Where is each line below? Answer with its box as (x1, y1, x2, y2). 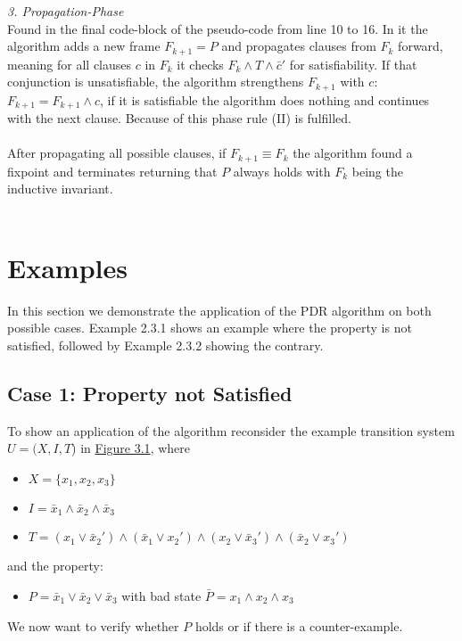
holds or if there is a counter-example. (194, 616, 403, 635)
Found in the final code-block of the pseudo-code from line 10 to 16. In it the (7, 19, 428, 37)
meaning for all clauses (7, 54, 132, 73)
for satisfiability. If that (289, 54, 417, 73)
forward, (398, 37, 443, 55)
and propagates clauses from (221, 37, 376, 55)
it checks (177, 54, 224, 73)
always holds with (233, 161, 331, 180)
